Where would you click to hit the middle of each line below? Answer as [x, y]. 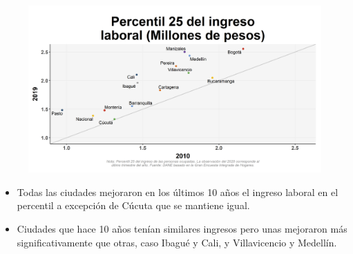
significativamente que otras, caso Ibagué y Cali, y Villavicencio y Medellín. [177, 242]
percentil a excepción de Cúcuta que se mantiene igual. [133, 205]
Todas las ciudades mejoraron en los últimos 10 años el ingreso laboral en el [178, 192]
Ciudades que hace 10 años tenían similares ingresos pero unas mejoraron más [182, 228]
